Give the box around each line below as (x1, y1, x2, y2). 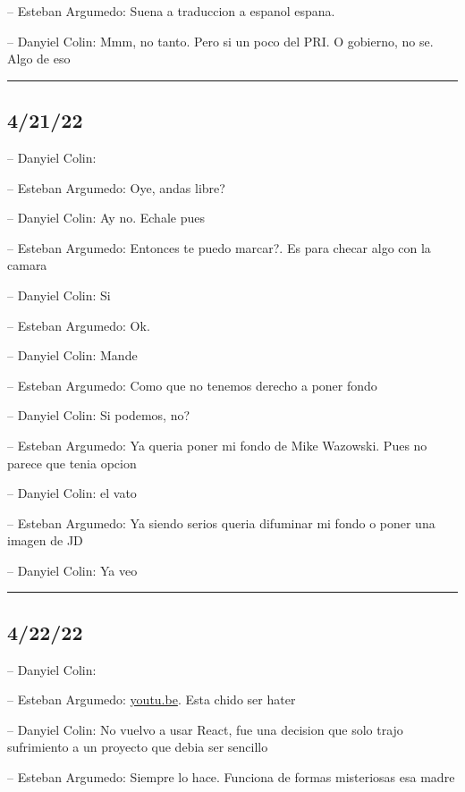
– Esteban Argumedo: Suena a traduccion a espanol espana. (7, 2, 335, 20)
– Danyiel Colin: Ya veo (7, 560, 138, 579)
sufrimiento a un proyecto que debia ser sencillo (7, 737, 268, 756)
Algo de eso (7, 49, 71, 68)
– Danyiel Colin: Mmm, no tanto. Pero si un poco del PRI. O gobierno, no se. (7, 31, 434, 50)
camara (7, 256, 47, 274)
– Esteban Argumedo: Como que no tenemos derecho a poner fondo (7, 375, 377, 394)
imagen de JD (7, 531, 83, 550)
